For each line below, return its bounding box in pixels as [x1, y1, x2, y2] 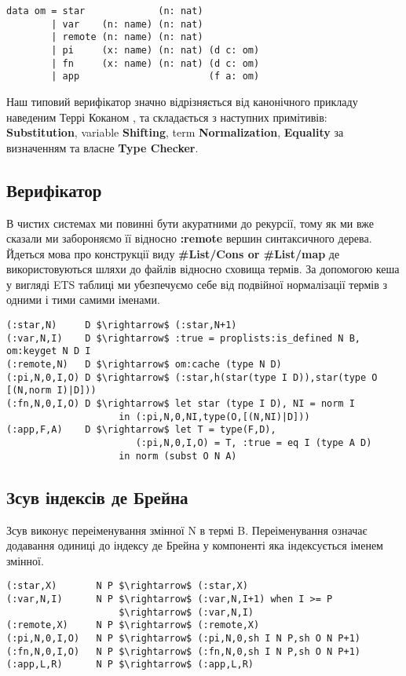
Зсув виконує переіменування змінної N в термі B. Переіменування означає [6, 521, 368, 538]
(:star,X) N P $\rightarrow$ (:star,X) [6, 580, 248, 592]
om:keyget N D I [6, 345, 91, 357]
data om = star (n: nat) [6, 5, 203, 16]
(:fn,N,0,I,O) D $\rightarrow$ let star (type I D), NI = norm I [6, 398, 355, 410]
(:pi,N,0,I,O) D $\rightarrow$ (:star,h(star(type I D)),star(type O [6, 371, 378, 383]
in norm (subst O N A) [119, 450, 237, 462]
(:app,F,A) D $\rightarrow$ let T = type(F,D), [6, 424, 276, 436]
